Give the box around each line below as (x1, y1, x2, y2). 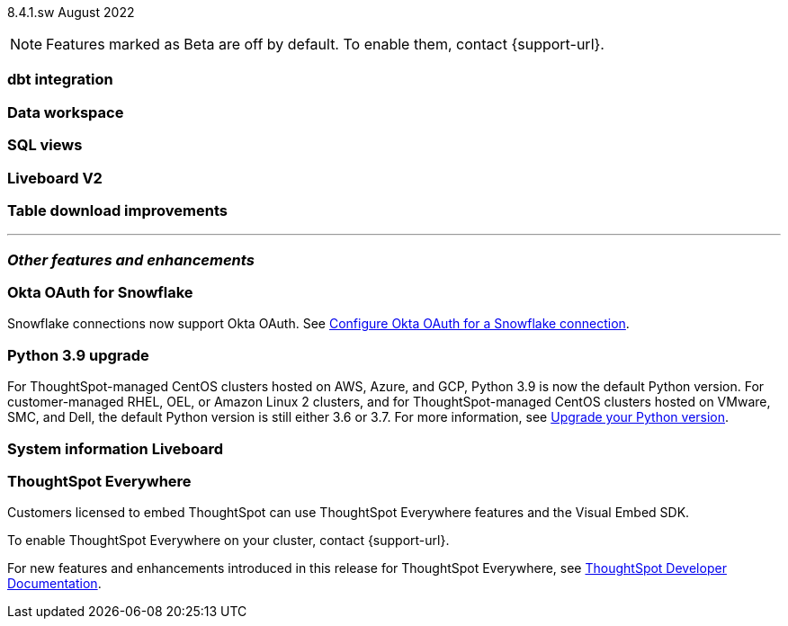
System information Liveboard (7, 439, 224, 458)
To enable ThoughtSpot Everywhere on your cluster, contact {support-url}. (7, 532, 450, 549)
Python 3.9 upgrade (7, 345, 149, 364)
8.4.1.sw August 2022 (7, 4, 135, 20)
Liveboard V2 (7, 168, 103, 187)
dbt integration (7, 70, 113, 89)
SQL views (7, 136, 83, 155)
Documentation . (7, 576, 102, 592)
